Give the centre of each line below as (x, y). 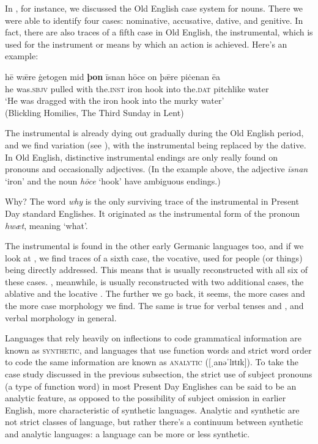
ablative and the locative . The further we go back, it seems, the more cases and (155, 293)
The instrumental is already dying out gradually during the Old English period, (154, 133)
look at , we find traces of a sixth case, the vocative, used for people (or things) (154, 257)
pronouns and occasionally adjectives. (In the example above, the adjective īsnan (157, 169)
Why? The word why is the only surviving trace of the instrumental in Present (152, 201)
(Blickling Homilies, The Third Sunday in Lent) (94, 112)
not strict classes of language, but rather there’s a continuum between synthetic (154, 422)
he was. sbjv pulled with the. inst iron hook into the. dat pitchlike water (137, 88)
